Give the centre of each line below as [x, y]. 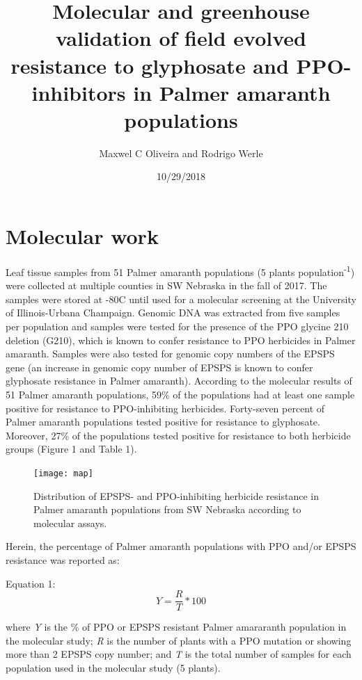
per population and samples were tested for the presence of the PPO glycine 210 [177, 326]
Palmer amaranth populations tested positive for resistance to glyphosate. [163, 422]
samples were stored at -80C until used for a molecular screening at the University [181, 299]
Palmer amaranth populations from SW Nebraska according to [167, 509]
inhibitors [79, 92]
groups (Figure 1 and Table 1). [71, 449]
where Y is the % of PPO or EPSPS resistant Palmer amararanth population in [176, 627]
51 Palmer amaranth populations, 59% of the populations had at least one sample [180, 394]
